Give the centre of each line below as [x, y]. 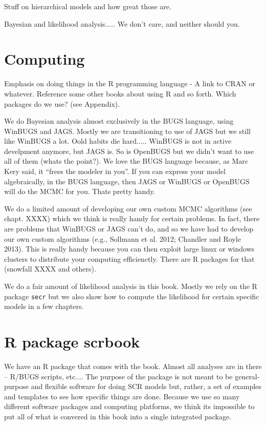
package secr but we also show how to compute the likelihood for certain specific [132, 296]
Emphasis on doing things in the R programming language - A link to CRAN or [130, 83]
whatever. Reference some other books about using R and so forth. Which [120, 93]
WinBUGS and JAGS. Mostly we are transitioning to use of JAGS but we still [127, 131]
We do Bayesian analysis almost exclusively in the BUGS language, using [119, 121]
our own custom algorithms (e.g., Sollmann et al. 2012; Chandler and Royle [123, 238]
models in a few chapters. [44, 306]
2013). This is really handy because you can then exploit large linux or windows [129, 249]
